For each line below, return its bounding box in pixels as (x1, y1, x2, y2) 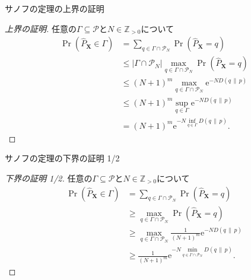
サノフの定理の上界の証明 (5, 2, 104, 14)
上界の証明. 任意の (5, 22, 77, 34)
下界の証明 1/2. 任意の (5, 172, 93, 184)
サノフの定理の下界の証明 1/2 (5, 152, 120, 164)
